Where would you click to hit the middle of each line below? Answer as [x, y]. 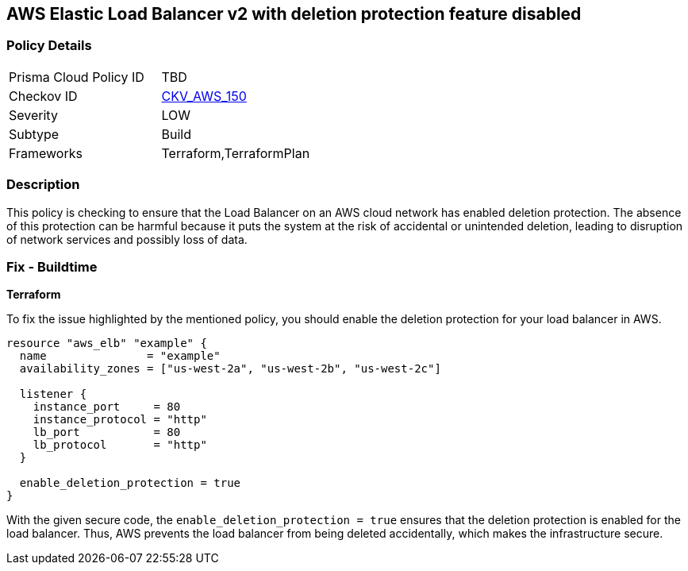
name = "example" [120, 356]
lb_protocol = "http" [120, 445]
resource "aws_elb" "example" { [107, 343]
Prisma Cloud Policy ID [77, 77]
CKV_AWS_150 [204, 96]
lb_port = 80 [107, 432]
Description [43, 185]
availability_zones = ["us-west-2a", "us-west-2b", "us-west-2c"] [230, 369]
